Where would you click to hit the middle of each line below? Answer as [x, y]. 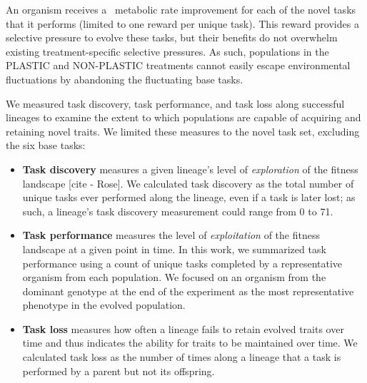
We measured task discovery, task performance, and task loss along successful [175, 103]
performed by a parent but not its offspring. [119, 371]
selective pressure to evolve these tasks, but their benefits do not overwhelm [172, 37]
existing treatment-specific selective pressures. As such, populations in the [167, 51]
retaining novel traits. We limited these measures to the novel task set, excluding [183, 131]
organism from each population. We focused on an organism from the [174, 277]
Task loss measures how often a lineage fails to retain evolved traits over [183, 328]
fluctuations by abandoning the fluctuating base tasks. [125, 79]
